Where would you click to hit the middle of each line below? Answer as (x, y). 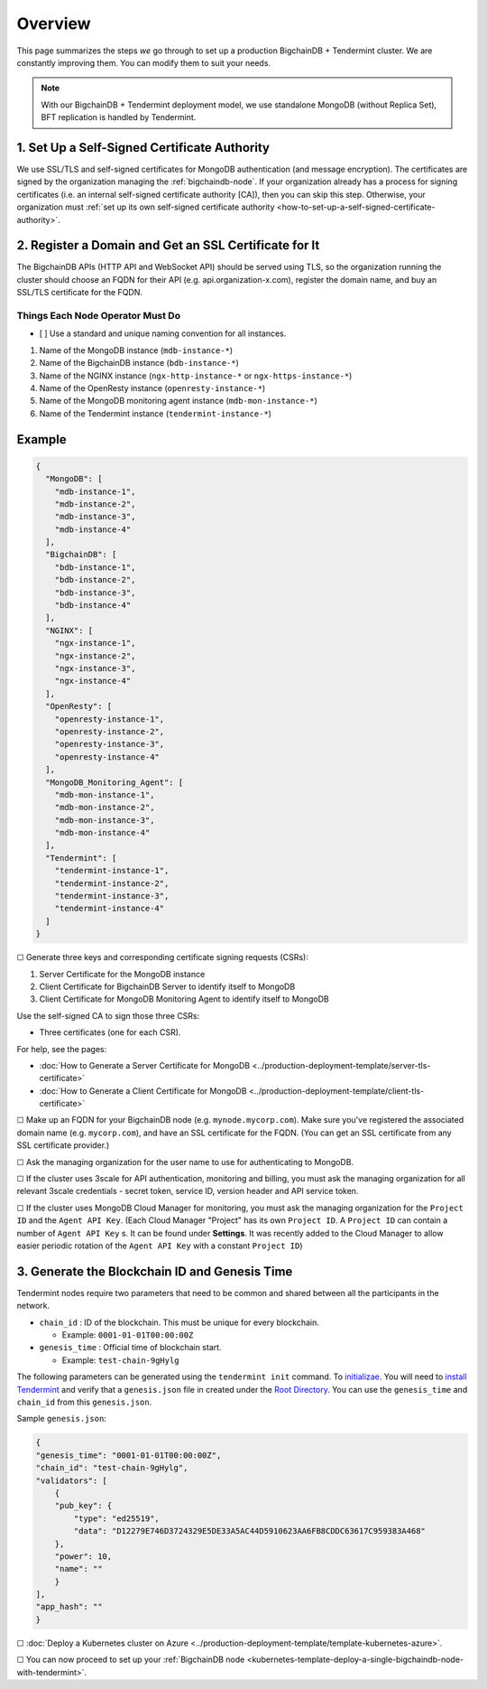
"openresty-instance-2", (110, 731)
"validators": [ (72, 1480)
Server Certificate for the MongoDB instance (122, 974)
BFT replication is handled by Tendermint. (119, 117)
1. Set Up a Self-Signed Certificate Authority (143, 148)
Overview (54, 23)
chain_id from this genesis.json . (84, 1402)
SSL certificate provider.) (63, 1145)
